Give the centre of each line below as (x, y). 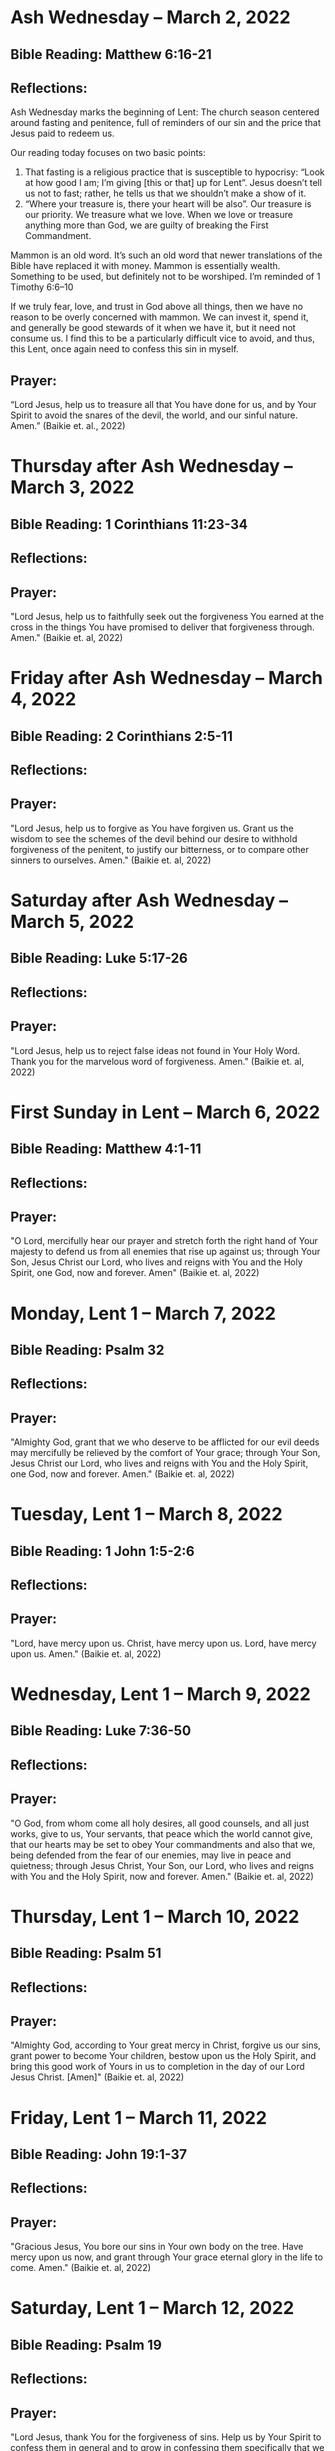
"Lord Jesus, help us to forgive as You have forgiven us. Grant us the (152, 828)
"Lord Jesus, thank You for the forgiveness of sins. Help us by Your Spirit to (166, 2437)
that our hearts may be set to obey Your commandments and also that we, (163, 1844)
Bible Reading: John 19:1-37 (99, 2154)
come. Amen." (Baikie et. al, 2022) (81, 2268)
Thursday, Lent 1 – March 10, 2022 (155, 1916)
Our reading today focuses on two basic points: (108, 153)
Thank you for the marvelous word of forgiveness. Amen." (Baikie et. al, (157, 1061)
